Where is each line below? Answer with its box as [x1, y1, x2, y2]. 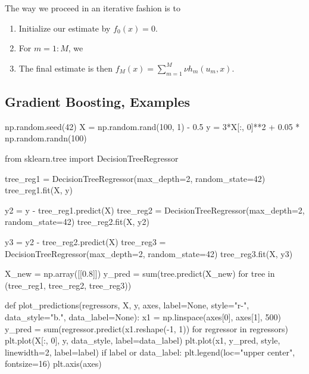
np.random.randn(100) [5, 132, 87, 144]
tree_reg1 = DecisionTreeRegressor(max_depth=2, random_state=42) [5, 172, 266, 184]
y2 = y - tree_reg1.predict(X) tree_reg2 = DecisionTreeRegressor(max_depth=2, [5, 203, 305, 216]
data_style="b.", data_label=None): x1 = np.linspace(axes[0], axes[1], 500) [5, 310, 281, 323]
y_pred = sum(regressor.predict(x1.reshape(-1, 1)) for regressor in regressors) [5, 322, 289, 335]
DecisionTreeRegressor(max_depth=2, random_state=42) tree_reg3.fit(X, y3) [5, 247, 293, 259]
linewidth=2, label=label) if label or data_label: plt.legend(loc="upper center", [5, 345, 295, 358]
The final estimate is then [18, 61, 113, 74]
